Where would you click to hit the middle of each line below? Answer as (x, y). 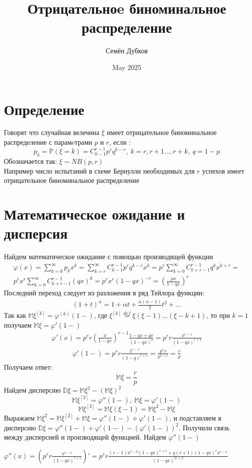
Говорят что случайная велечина (52, 132)
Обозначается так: (31, 161)
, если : (120, 142)
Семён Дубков (127, 51)
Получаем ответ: (28, 367)
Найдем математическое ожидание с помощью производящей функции (108, 256)
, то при (218, 315)
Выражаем (19, 417)
